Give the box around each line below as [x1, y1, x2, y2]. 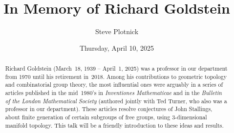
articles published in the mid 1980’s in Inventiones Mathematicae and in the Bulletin [5, 89, 222, 97]
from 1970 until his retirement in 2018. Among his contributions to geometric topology [5, 72, 227, 80]
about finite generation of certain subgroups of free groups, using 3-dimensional [5, 113, 207, 121]
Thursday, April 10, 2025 [79, 42, 154, 53]
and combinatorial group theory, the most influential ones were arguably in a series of [5, 80, 223, 89]
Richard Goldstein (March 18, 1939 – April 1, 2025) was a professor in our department [5, 64, 228, 73]
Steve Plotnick [95, 26, 139, 37]
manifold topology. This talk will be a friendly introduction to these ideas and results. [5, 121, 224, 129]
